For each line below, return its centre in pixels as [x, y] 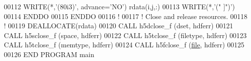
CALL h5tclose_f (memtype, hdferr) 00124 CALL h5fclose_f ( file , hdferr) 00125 [124, 45]
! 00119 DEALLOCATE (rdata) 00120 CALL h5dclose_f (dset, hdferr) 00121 [119, 26]
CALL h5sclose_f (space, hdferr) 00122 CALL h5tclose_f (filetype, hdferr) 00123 [125, 35]
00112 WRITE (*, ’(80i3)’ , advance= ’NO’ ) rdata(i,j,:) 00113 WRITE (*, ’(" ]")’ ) [120, 6]
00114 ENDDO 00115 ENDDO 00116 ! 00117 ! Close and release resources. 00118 [126, 16]
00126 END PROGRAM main [49, 54]
